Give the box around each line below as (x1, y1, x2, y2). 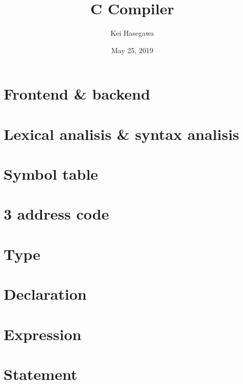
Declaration (4, 283, 87, 304)
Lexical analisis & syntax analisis (4, 123, 239, 144)
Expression (4, 323, 82, 344)
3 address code (4, 203, 109, 224)
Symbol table (4, 163, 99, 184)
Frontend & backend (4, 83, 151, 104)
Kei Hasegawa (110, 28, 154, 38)
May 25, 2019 (111, 44, 154, 55)
